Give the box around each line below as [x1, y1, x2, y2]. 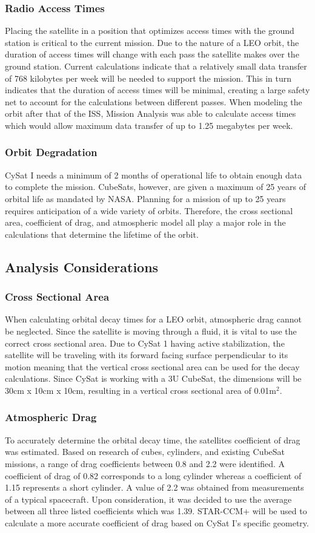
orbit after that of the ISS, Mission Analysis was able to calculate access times [5, 107, 296, 120]
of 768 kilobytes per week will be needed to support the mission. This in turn [5, 71, 292, 84]
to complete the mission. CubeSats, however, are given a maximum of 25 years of [5, 180, 306, 193]
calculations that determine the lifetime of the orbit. [5, 227, 199, 240]
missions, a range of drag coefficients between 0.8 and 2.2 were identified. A [5, 457, 285, 469]
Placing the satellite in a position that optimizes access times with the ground [5, 24, 294, 37]
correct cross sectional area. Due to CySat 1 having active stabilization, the [5, 336, 285, 349]
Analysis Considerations [5, 257, 159, 276]
